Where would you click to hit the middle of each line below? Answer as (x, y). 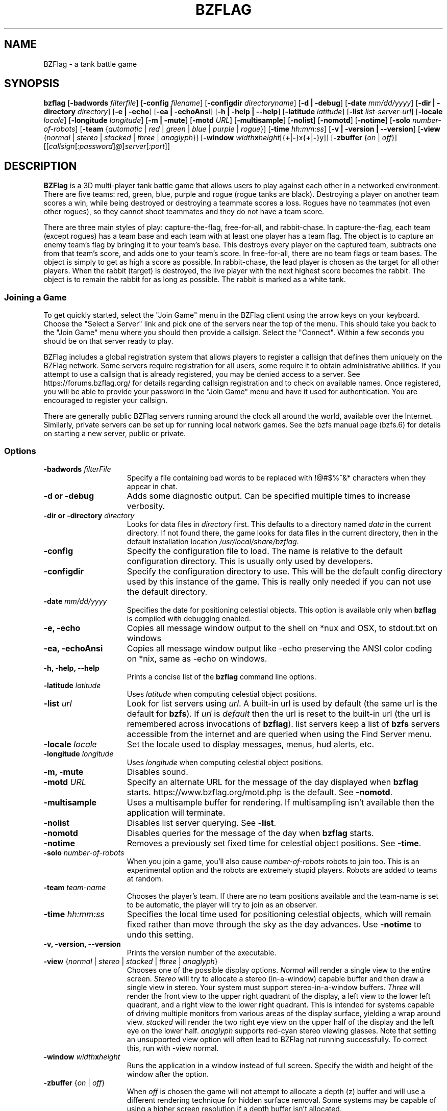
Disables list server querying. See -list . (202, 823)
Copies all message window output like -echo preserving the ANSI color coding (279, 648)
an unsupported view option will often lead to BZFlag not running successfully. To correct (277, 1039)
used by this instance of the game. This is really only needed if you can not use (279, 581)
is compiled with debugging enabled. (189, 618)
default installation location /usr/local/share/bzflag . (213, 541)
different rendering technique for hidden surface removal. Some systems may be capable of (282, 1100)
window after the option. (168, 1074)
